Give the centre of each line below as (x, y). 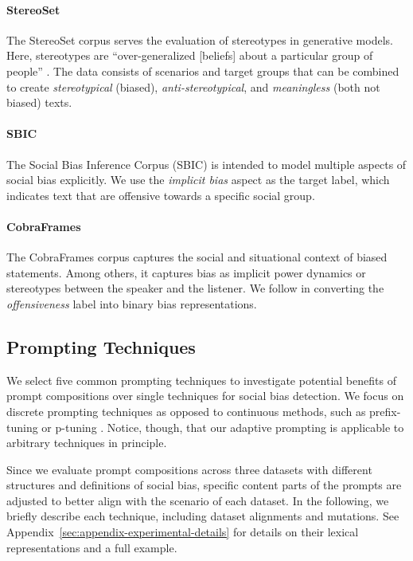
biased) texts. (39, 102)
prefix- (385, 411)
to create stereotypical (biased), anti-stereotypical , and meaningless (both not (193, 86)
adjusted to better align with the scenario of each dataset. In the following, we (198, 500)
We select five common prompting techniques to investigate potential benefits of (201, 380)
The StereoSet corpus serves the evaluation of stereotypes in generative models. (200, 39)
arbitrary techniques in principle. (87, 443)
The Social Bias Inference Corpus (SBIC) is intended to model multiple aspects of (206, 164)
